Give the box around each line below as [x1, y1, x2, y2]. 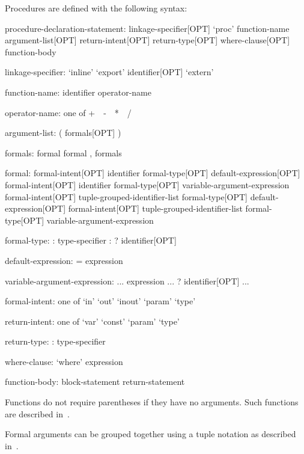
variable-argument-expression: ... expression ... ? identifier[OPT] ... [5, 274, 249, 287]
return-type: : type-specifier [5, 335, 106, 348]
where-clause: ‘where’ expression [5, 355, 123, 367]
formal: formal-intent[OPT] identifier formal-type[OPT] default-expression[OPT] [5, 167, 300, 179]
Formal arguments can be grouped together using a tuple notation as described [5, 428, 296, 440]
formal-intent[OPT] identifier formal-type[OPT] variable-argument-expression [5, 178, 290, 191]
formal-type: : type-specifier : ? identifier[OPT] [5, 234, 177, 247]
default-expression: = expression [5, 254, 123, 266]
